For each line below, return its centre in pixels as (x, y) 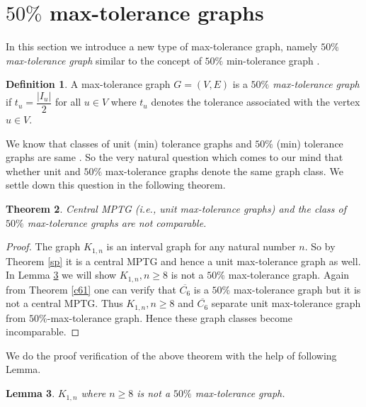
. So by (320, 246)
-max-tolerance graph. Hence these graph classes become (170, 317)
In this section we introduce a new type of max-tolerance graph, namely (162, 46)
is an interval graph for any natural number (201, 246)
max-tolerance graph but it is (297, 289)
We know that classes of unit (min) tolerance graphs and (129, 143)
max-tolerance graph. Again (289, 275)
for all (68, 102)
